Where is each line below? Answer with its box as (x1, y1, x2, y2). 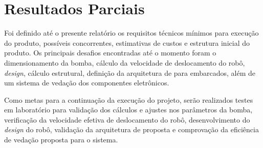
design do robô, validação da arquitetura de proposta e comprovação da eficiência (4, 124, 259, 135)
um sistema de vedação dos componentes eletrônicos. (4, 77, 169, 88)
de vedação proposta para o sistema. (4, 134, 118, 145)
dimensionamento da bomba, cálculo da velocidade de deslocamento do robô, (4, 57, 245, 68)
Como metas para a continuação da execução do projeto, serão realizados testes (4, 94, 253, 105)
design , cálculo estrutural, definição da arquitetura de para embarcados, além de (4, 67, 256, 78)
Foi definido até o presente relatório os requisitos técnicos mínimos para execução (4, 27, 259, 38)
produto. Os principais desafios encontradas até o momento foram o (4, 47, 216, 58)
